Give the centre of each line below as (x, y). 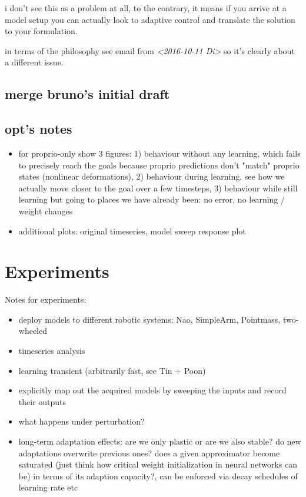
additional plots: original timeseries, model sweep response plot (132, 231)
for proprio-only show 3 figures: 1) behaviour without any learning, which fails (159, 153)
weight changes (46, 211)
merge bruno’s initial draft (87, 94)
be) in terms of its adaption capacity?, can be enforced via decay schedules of (158, 476)
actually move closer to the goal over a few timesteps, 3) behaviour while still (158, 188)
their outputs (42, 401)
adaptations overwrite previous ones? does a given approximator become (149, 453)
